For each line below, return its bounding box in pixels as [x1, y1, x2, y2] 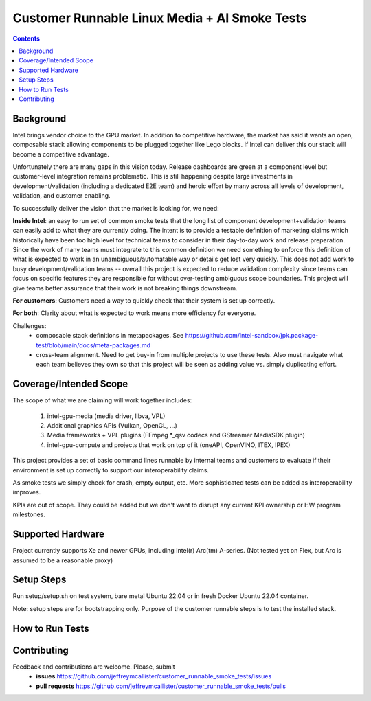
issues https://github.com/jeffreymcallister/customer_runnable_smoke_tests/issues [36, 672, 272, 680]
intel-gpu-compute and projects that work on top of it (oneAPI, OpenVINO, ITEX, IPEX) [47, 440, 291, 449]
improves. [12, 488, 41, 496]
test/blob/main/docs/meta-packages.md [36, 341, 151, 349]
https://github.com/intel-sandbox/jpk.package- [185, 332, 319, 340]
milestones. [12, 510, 46, 518]
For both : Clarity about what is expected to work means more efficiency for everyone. [12, 309, 256, 317]
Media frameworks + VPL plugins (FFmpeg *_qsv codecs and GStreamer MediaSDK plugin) [47, 431, 306, 439]
